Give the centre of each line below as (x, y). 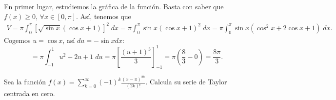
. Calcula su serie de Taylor (186, 82)
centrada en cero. (30, 93)
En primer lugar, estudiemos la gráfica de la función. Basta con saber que (114, 6)
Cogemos (17, 40)
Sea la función (25, 82)
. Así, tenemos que (103, 16)
